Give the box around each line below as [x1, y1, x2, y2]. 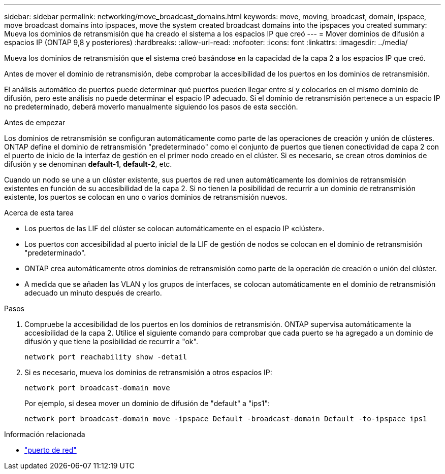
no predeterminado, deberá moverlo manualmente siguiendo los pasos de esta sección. [4, 102, 298, 111]
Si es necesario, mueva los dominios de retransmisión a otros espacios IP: [24, 368, 272, 377]
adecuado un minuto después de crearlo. [24, 288, 162, 297]
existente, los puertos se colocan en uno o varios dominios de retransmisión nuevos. [4, 193, 288, 201]
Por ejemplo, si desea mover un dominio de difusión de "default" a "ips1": [24, 399, 270, 408]
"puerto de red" [24, 446, 77, 454]
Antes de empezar [4, 118, 66, 127]
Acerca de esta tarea [4, 208, 74, 217]
